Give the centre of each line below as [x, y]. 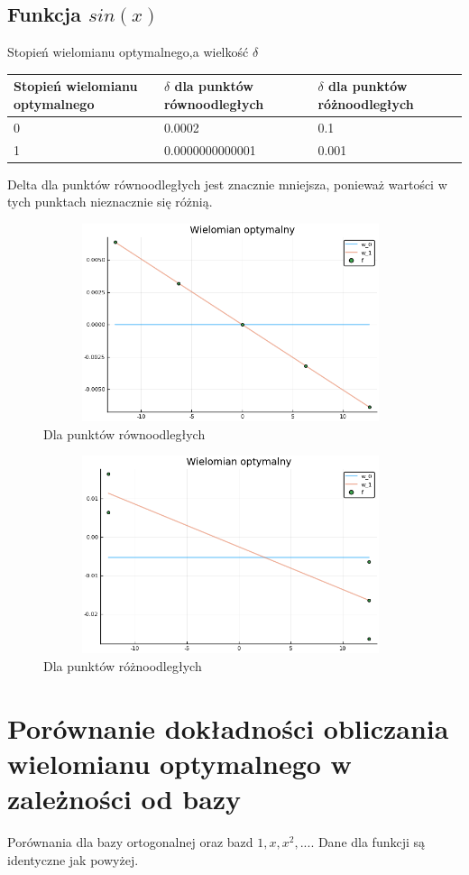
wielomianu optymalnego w [179, 764]
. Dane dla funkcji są [368, 842]
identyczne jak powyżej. [73, 859]
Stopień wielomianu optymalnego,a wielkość [128, 52]
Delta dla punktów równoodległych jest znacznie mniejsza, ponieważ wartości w [227, 184]
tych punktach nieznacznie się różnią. [110, 202]
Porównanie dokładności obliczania [228, 728]
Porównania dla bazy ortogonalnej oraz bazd [130, 842]
